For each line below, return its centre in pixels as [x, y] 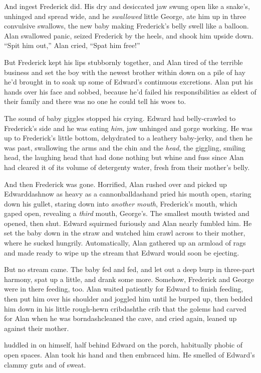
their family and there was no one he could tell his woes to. [95, 101]
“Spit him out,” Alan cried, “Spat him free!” [72, 45]
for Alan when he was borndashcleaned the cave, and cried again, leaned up [120, 318]
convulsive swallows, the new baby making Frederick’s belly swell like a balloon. [126, 26]
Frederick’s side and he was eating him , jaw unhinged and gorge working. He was [128, 128]
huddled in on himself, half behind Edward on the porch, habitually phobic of [123, 345]
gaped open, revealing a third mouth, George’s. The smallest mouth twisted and [127, 213]
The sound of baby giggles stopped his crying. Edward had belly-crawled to [120, 118]
